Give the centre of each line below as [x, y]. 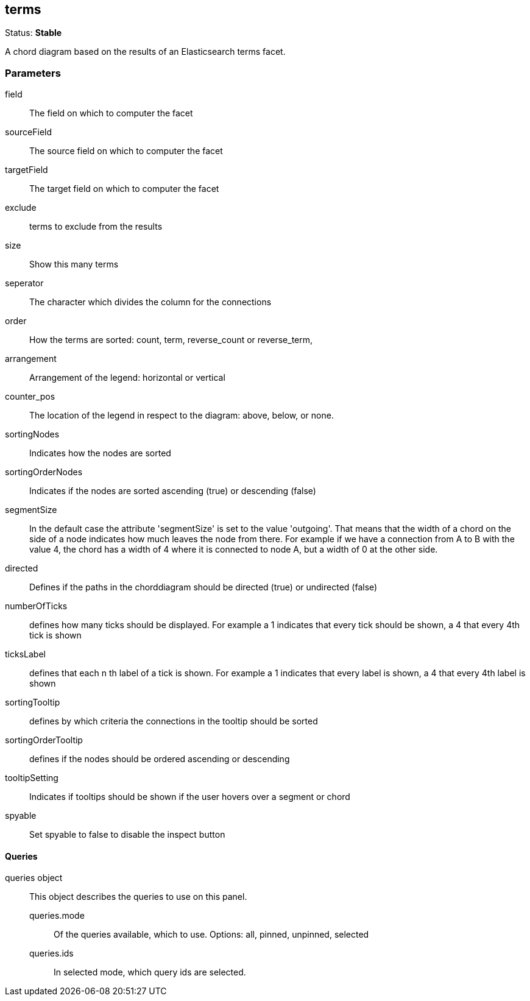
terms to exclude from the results [96, 227]
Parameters [33, 73]
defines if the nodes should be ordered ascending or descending [160, 759]
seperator [24, 283]
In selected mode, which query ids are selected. [150, 972]
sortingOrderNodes [44, 472]
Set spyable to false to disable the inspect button [127, 835]
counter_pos [30, 397]
